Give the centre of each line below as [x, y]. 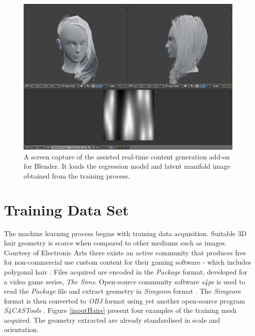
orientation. [21, 329]
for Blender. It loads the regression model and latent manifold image [127, 166]
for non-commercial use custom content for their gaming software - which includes [128, 262]
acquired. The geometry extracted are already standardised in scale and [112, 320]
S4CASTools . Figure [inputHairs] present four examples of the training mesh [120, 310]
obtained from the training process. [77, 175]
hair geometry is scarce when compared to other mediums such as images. [115, 243]
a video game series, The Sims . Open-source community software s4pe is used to [125, 281]
